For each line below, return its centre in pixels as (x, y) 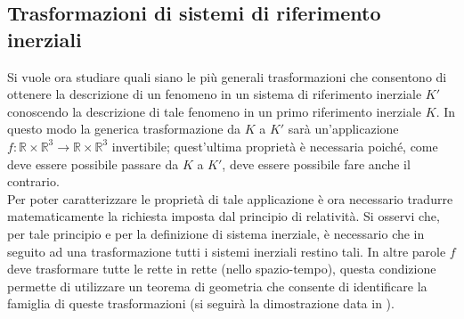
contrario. (33, 181)
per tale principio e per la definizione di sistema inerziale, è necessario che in (216, 233)
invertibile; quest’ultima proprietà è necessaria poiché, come (275, 146)
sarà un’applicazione (343, 129)
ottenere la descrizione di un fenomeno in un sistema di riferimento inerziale (215, 94)
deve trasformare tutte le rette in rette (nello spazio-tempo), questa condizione (222, 269)
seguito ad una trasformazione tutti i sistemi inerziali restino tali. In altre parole (227, 251)
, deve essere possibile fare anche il (316, 164)
